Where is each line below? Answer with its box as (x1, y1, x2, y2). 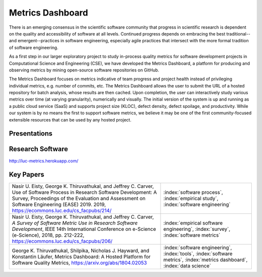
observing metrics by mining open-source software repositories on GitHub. (9, 67, 160, 73)
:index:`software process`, (163, 189, 223, 196)
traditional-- (226, 31, 251, 36)
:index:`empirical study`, (163, 195, 218, 202)
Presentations (9, 129, 53, 138)
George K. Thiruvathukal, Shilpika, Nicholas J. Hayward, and (12, 247, 150, 254)
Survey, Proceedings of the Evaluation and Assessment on (12, 195, 146, 202)
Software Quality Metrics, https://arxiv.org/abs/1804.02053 (12, 260, 147, 266)
